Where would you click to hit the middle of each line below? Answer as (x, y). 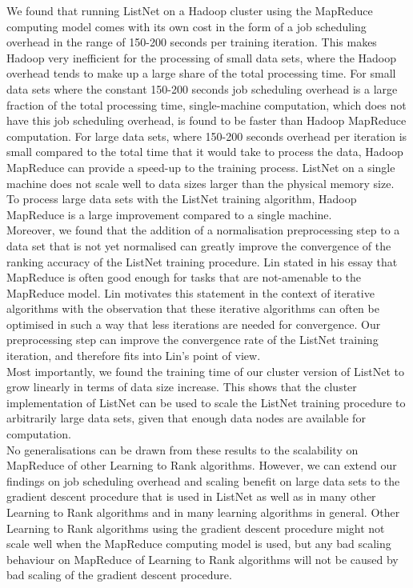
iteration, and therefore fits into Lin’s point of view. (134, 356)
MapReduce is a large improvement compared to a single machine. (169, 214)
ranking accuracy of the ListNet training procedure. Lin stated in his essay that (202, 261)
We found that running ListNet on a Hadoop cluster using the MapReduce (190, 10)
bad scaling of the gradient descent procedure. (119, 575)
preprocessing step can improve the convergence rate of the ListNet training (192, 340)
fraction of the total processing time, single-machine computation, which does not (206, 104)
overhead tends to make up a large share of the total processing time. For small (201, 73)
